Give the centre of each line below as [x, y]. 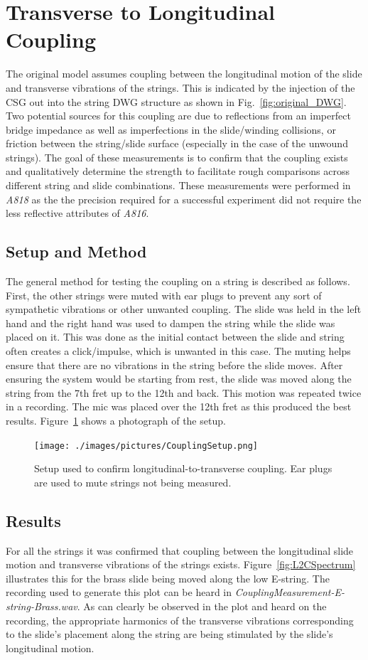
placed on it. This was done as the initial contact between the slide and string [175, 337]
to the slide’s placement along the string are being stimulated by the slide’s [169, 634]
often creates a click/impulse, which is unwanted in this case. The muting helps [178, 351]
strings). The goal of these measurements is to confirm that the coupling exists [177, 157]
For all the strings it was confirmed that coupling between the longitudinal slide [180, 550]
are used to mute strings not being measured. [133, 482]
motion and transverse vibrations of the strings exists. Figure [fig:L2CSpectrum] [181, 564]
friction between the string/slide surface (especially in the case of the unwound [177, 143]
